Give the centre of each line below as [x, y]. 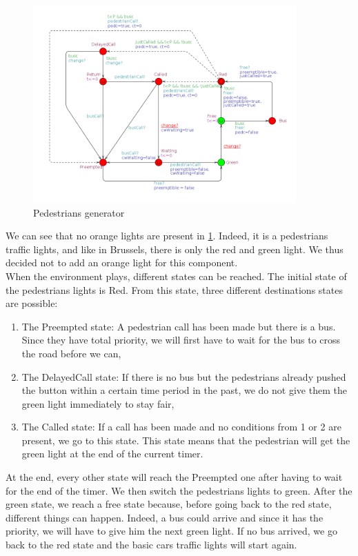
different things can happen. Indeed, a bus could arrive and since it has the [165, 517]
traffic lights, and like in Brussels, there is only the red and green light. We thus [175, 249]
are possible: [32, 303]
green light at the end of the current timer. [112, 454]
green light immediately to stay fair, [98, 403]
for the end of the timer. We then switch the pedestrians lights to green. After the [179, 490]
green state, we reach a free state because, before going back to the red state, [169, 504]
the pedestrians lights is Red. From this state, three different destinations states [174, 289]
